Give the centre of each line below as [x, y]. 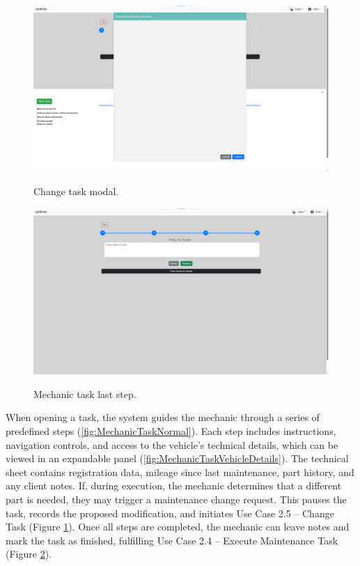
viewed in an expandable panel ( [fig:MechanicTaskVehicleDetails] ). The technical [177, 458]
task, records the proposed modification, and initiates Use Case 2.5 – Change [170, 513]
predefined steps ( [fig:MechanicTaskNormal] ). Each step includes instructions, [171, 430]
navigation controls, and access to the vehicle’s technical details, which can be [172, 444]
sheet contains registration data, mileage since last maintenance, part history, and [180, 472]
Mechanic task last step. [85, 393]
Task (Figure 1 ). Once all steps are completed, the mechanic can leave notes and [178, 527]
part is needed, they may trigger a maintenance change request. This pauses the [176, 499]
